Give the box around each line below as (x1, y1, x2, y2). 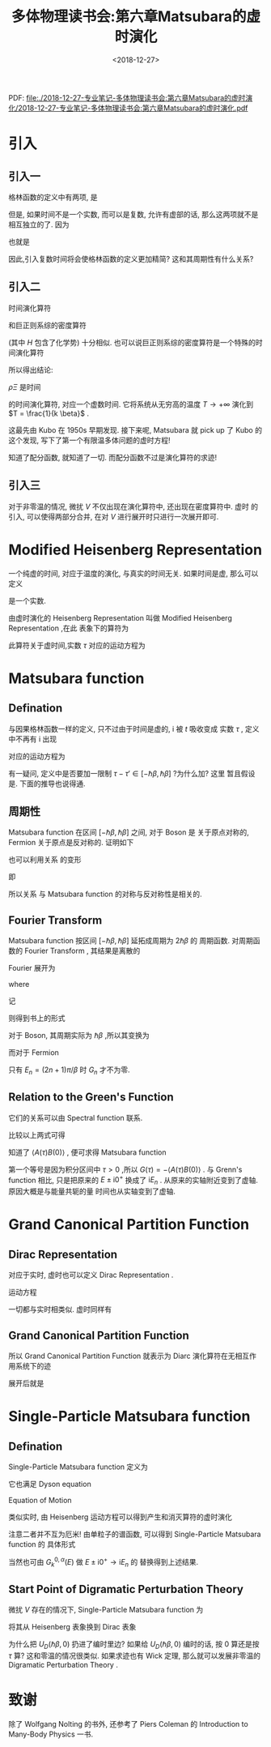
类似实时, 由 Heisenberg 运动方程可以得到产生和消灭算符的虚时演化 (8, 1512, 232, 1522)
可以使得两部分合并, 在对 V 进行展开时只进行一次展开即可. (26, 511, 219, 521)
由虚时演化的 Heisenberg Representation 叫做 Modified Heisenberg (8, 613, 232, 622)
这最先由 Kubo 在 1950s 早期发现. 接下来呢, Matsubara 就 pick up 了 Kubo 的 (8, 425, 263, 434)
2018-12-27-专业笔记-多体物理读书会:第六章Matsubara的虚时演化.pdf (18, 103, 248, 113)
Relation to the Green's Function (8, 1091, 174, 1104)
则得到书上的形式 (8, 1014, 66, 1023)
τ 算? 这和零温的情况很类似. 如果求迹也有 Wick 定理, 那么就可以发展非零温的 (8, 1651, 261, 1661)
